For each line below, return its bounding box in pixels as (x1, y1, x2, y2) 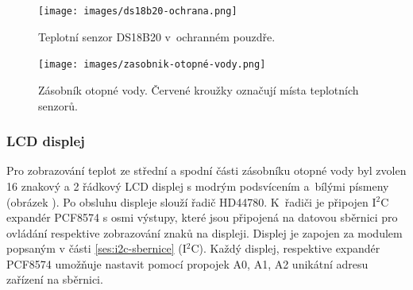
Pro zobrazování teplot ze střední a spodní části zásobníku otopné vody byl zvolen (6, 162, 407, 179)
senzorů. (38, 97, 78, 114)
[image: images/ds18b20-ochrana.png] (38, 6, 237, 17)
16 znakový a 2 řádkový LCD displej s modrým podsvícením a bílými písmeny (6, 177, 389, 194)
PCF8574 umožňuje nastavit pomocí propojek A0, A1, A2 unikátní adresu (6, 255, 369, 272)
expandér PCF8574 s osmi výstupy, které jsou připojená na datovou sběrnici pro (6, 209, 398, 226)
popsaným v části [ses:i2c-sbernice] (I (6, 240, 187, 257)
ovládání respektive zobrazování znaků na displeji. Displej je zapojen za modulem (6, 224, 403, 241)
